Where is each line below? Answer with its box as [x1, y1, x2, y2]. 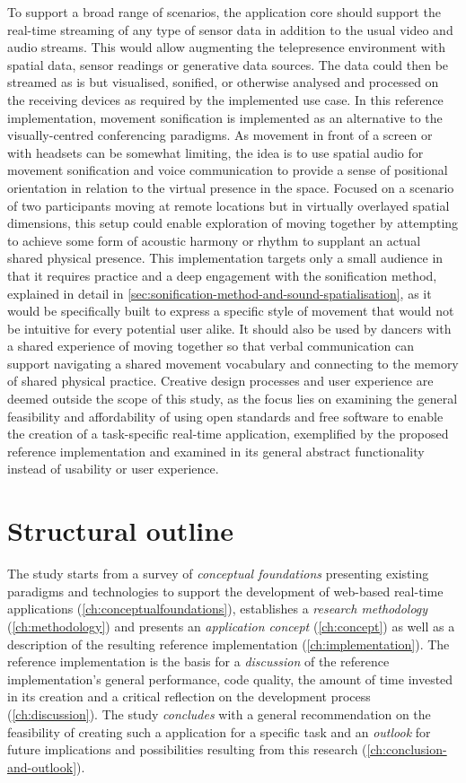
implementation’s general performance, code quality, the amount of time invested [7, 669, 453, 688]
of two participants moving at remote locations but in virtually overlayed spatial [7, 196, 450, 214]
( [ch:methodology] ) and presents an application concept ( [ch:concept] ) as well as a [7, 616, 455, 635]
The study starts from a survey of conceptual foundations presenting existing [7, 564, 429, 583]
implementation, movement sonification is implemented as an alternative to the [7, 108, 443, 126]
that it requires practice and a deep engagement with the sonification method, [7, 265, 437, 284]
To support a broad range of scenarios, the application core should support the [7, 3, 441, 21]
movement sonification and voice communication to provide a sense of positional [7, 161, 448, 179]
